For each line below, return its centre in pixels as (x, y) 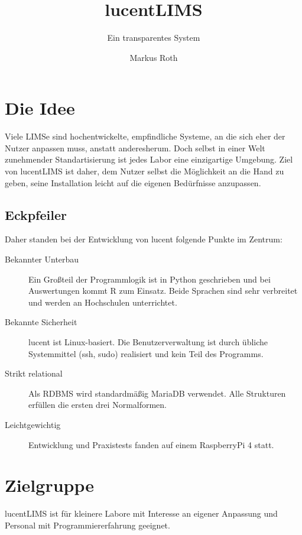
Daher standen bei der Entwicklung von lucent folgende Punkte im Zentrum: (144, 239)
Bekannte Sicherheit (41, 322)
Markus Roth (154, 57)
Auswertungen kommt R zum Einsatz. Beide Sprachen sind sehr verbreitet (163, 291)
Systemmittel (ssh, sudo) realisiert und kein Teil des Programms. (146, 353)
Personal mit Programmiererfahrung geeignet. (87, 525)
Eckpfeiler (36, 214)
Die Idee (40, 108)
